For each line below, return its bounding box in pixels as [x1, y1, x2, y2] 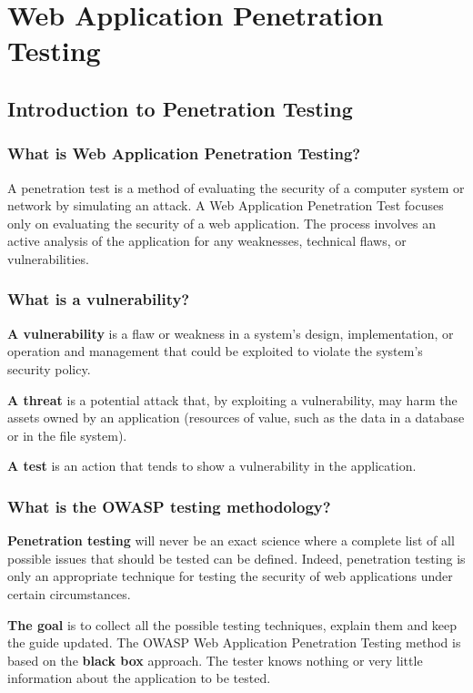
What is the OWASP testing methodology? [7, 494, 331, 517]
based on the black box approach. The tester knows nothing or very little [7, 650, 423, 669]
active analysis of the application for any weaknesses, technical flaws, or [7, 231, 407, 250]
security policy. [7, 359, 91, 378]
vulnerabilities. [7, 249, 89, 268]
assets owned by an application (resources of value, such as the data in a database [7, 408, 465, 427]
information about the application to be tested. [7, 668, 271, 688]
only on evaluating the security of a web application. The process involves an [7, 213, 436, 232]
